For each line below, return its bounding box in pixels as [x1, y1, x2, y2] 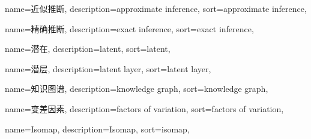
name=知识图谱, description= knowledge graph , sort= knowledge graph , [5, 82, 268, 95]
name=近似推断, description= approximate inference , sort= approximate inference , [5, 2, 307, 14]
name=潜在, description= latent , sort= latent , [5, 42, 171, 55]
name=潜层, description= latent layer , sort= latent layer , [5, 62, 211, 75]
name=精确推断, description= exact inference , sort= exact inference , [5, 22, 254, 35]
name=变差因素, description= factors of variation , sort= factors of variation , [5, 102, 284, 115]
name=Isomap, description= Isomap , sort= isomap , [5, 122, 190, 135]
